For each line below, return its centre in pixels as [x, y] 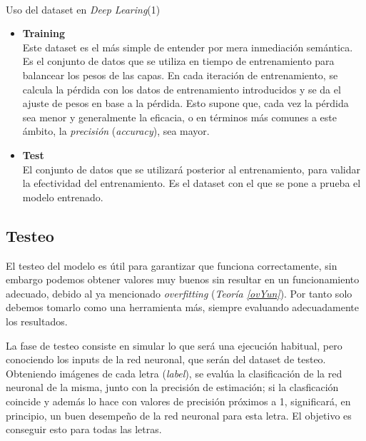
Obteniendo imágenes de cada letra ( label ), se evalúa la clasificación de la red [174, 373]
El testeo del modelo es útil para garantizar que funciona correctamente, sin [172, 265]
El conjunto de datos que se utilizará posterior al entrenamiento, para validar [191, 169]
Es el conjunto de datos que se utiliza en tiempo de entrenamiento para [178, 61]
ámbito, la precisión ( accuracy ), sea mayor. [116, 131]
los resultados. [37, 321]
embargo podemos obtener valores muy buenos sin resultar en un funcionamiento [183, 279]
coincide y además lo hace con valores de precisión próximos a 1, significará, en [178, 401]
